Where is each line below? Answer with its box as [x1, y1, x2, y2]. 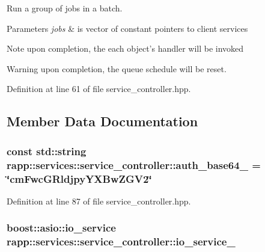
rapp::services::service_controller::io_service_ [7, 234, 236, 249]
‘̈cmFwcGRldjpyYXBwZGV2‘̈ [7, 171, 152, 186]
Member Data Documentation [7, 112, 198, 131]
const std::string [7, 143, 87, 158]
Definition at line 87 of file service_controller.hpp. [7, 194, 191, 207]
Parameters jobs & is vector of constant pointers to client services [7, 22, 248, 34]
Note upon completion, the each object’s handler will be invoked [7, 42, 244, 55]
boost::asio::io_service [7, 220, 116, 235]
